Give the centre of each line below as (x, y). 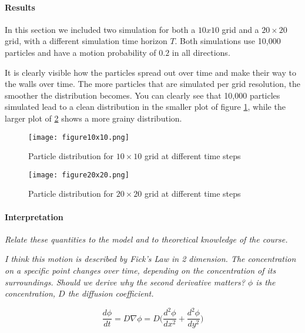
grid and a (240, 29)
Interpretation (34, 216)
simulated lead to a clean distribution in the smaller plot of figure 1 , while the (145, 107)
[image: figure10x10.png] (79, 137)
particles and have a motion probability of (81, 52)
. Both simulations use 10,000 (228, 41)
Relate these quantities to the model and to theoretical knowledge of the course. (146, 239)
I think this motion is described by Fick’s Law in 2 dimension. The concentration (150, 259)
